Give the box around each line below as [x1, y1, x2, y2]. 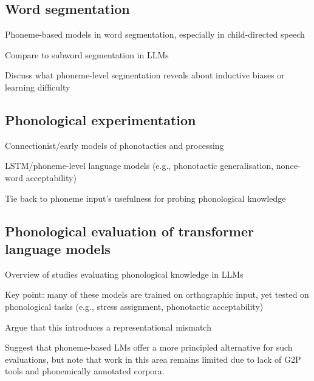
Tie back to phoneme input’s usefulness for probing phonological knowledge [5, 191, 286, 204]
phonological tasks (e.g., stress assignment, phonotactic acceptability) [5, 300, 264, 312]
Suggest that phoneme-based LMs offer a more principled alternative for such [5, 341, 293, 354]
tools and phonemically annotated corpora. [5, 365, 165, 377]
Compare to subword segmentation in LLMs [5, 48, 169, 61]
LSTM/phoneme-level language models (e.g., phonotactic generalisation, [5, 159, 274, 172]
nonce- [276, 159, 301, 172]
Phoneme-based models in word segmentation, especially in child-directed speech [5, 28, 305, 41]
